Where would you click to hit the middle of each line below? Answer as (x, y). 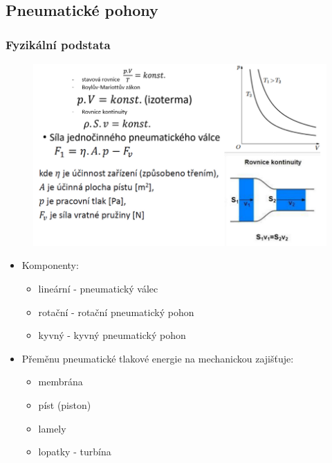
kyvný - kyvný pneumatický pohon (112, 335)
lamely (52, 428)
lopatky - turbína (75, 452)
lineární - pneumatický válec (98, 288)
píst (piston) (65, 404)
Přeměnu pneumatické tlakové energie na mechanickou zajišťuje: (158, 358)
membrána (61, 382)
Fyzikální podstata (58, 44)
